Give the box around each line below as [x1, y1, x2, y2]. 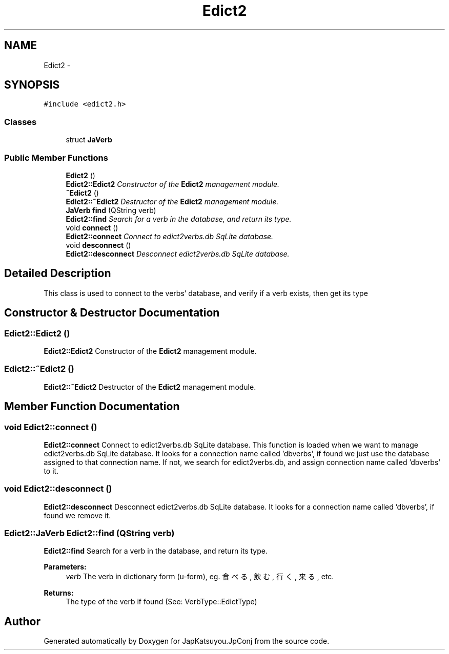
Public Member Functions [4, 152, 108, 163]
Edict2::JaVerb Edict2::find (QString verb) [4, 528, 175, 539]
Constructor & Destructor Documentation [4, 306, 220, 320]
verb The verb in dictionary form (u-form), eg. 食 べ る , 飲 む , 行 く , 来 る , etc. [66, 572, 334, 581]
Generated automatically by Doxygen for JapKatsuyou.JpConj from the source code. [44, 637, 330, 646]
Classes [4, 116, 37, 127]
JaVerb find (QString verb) [66, 205, 156, 215]
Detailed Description [4, 267, 111, 280]
